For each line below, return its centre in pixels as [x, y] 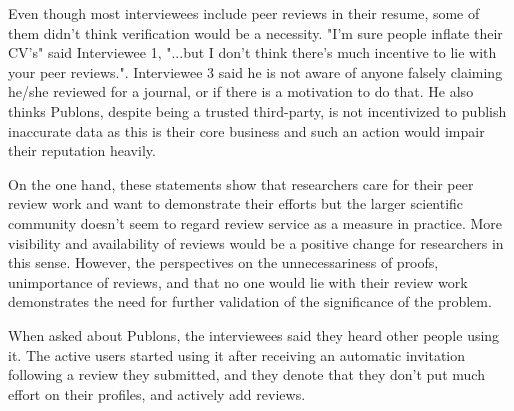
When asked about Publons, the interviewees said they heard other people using [254, 334]
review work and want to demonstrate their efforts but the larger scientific [236, 203]
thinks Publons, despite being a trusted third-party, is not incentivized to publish [257, 110]
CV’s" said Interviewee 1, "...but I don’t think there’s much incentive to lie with [252, 52]
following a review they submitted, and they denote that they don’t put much [246, 374]
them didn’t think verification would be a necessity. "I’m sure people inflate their [255, 32]
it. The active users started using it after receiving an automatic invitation [237, 354]
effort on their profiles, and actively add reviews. [157, 393]
